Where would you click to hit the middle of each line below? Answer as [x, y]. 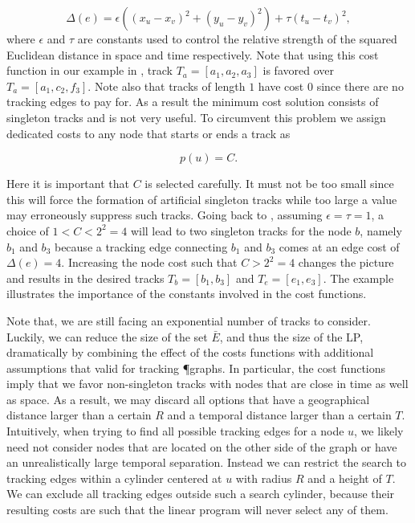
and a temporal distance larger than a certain [279, 415]
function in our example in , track [90, 70]
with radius [264, 478]
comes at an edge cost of [339, 246]
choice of [28, 230]
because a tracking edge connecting [141, 246]
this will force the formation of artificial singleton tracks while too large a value [202, 199]
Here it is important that [68, 184]
